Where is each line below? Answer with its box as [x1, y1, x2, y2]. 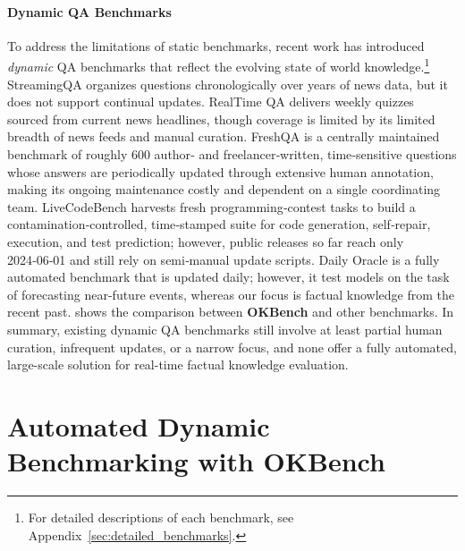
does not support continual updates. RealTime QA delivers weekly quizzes [7, 92, 414, 111]
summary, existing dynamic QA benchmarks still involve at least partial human [7, 319, 443, 338]
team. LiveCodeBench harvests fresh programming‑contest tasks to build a [7, 197, 416, 216]
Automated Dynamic [7, 407, 270, 444]
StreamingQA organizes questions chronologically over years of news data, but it [7, 74, 448, 93]
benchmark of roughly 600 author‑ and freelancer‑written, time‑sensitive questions [7, 145, 457, 164]
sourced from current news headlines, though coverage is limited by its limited [7, 109, 435, 128]
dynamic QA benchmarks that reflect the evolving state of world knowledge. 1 [7, 55, 430, 76]
